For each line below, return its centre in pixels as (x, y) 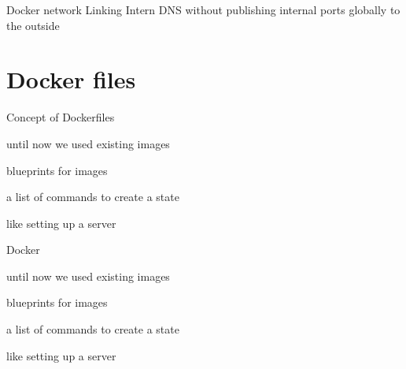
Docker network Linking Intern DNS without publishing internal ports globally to (203, 9)
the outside (33, 25)
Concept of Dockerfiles (61, 117)
